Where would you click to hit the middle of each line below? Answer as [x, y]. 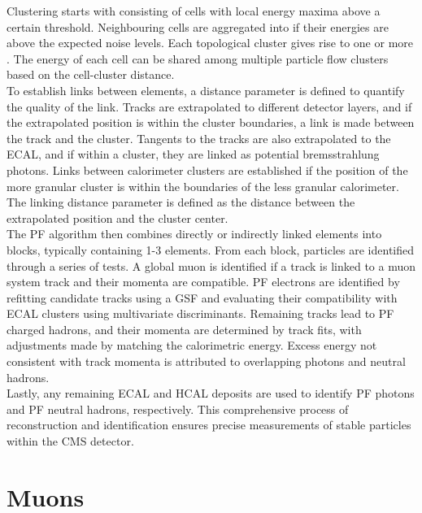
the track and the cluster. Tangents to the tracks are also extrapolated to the [199, 138]
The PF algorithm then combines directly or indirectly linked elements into [194, 234]
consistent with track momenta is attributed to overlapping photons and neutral [206, 361]
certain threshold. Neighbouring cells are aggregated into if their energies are [198, 26]
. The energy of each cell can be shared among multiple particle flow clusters [198, 58]
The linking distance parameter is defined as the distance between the [181, 202]
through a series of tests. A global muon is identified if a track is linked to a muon [211, 265]
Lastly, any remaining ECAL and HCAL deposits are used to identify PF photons [211, 393]
